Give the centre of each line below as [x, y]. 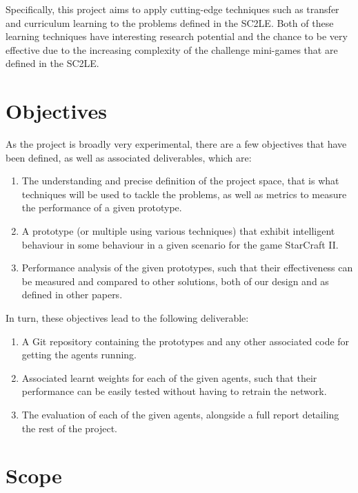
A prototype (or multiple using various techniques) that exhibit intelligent [178, 231]
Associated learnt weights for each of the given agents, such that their [169, 377]
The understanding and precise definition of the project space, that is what [180, 181]
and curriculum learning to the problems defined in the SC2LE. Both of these [170, 22]
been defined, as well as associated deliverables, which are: [129, 157]
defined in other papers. [72, 294]
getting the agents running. [79, 355]
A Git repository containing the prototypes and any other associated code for [186, 341]
